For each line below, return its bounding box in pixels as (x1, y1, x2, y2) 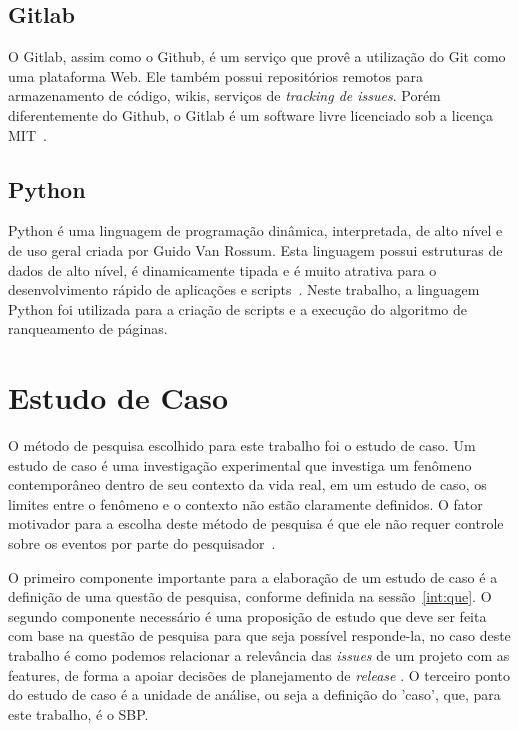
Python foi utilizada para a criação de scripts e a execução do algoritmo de (8, 298, 467, 319)
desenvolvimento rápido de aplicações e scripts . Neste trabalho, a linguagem (8, 279, 480, 300)
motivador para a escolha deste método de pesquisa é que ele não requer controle (8, 513, 504, 534)
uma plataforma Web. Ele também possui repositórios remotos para (8, 65, 423, 86)
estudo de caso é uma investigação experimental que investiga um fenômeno (8, 454, 472, 475)
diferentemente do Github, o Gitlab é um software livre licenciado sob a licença (8, 104, 494, 125)
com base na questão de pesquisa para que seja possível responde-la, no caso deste (8, 625, 511, 646)
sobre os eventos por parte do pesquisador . (8, 533, 276, 554)
